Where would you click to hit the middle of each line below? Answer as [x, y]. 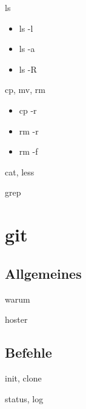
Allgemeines [43, 273]
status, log [24, 398]
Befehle [28, 352]
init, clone [23, 378]
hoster [16, 319]
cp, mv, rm [25, 90]
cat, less [20, 171]
